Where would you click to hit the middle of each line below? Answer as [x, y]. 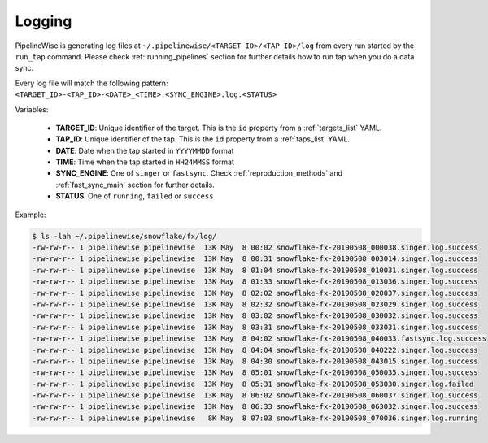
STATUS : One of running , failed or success [135, 196]
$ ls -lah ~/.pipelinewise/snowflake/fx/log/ [124, 236]
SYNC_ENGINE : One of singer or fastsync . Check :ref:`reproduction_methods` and [199, 173]
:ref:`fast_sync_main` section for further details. [135, 185]
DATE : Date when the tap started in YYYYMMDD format [145, 150]
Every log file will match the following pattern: [91, 83]
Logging [44, 21]
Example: [30, 215]
